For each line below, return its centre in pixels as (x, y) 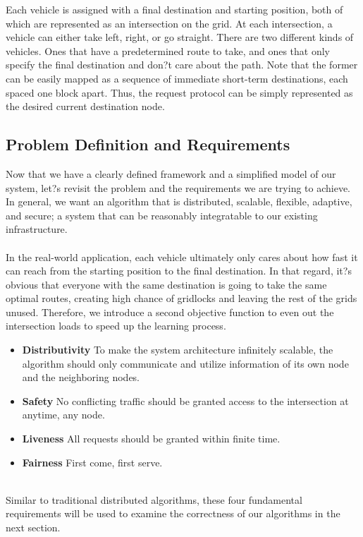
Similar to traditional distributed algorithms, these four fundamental (154, 499)
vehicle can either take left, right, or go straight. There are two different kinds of (180, 37)
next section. (33, 527)
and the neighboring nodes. (81, 377)
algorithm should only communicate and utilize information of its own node (185, 363)
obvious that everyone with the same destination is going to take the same (166, 284)
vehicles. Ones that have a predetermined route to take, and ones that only (168, 50)
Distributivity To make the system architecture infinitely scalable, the (178, 350)
